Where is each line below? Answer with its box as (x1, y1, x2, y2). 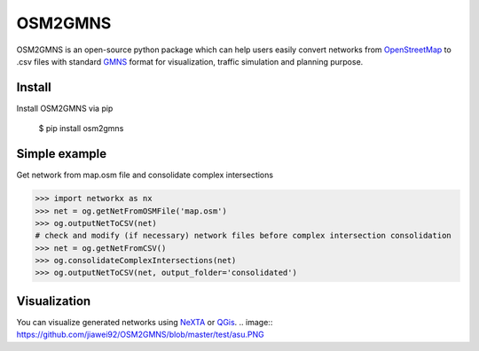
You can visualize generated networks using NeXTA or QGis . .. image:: (16, 316, 273, 327)
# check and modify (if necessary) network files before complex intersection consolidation (35, 230, 452, 241)
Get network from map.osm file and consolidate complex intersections (16, 169, 274, 181)
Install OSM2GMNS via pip (16, 103, 114, 113)
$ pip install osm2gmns (38, 123, 124, 134)
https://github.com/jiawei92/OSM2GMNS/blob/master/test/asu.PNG (16, 329, 265, 340)
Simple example (16, 146, 107, 161)
